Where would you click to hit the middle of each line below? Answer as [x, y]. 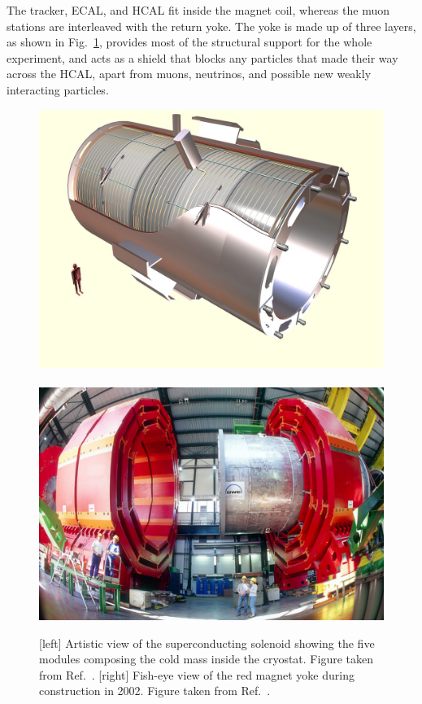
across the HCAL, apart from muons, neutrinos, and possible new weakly [189, 74]
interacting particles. [58, 89]
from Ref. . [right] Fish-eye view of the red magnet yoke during [197, 674]
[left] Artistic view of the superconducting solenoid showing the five [207, 643]
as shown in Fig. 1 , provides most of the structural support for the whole [189, 42]
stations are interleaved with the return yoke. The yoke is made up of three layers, [211, 26]
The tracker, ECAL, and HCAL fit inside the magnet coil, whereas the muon [198, 10]
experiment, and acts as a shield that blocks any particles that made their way [202, 57]
